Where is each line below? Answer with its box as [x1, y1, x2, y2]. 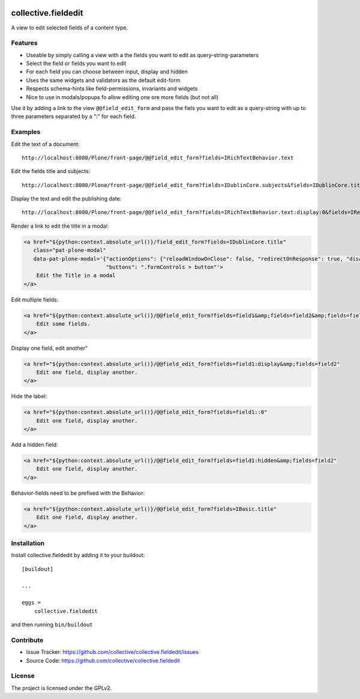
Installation [11, 539, 45, 547]
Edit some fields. [36, 320, 91, 328]
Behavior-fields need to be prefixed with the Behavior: [11, 489, 145, 496]
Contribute [11, 636, 44, 644]
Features [11, 39, 38, 47]
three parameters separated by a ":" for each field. [11, 113, 136, 120]
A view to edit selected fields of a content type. [11, 24, 128, 31]
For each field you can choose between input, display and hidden [26, 68, 188, 75]
